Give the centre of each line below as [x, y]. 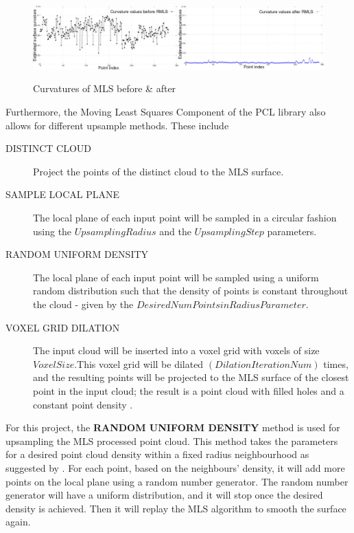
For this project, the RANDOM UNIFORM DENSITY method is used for [173, 427]
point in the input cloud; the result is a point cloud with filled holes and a [189, 390]
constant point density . [83, 404]
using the [52, 231]
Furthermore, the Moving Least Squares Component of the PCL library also [166, 112]
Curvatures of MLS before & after [105, 88]
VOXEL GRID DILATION [63, 327]
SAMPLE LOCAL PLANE [63, 194]
